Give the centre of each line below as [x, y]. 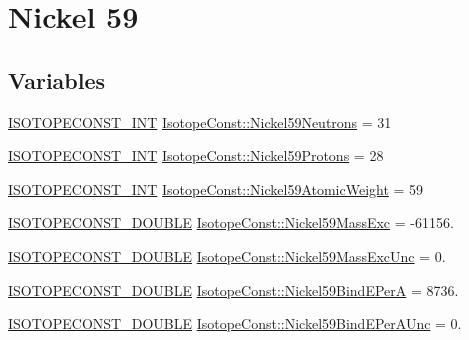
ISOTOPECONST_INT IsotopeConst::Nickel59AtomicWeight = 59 [216, 188]
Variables [57, 79]
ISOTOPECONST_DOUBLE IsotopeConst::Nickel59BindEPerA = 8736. [233, 289]
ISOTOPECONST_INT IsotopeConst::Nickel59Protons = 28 [196, 155]
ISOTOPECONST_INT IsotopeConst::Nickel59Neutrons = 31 [200, 121]
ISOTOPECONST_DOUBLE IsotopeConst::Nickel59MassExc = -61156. [231, 222]
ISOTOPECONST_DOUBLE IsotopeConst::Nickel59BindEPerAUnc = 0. [235, 323]
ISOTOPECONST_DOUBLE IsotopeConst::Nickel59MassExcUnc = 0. [227, 255]
